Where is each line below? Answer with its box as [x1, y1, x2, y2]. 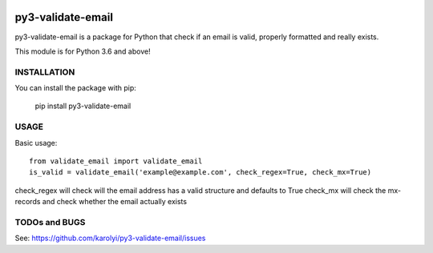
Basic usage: [14, 138, 58, 147]
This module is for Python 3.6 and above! [14, 46, 152, 56]
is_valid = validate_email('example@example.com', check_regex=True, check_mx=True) [29, 168, 372, 177]
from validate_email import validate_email [29, 156, 203, 166]
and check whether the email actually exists [42, 197, 188, 207]
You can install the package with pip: [14, 83, 136, 93]
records [14, 197, 41, 207]
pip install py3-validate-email [34, 101, 132, 111]
